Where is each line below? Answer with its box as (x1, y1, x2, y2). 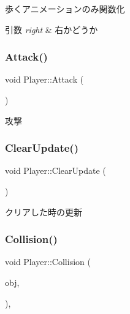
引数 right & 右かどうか (5, 23, 98, 36)
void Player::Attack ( (5, 73, 84, 86)
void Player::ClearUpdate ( (5, 164, 106, 177)
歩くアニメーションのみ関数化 (5, 2, 125, 15)
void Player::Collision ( (5, 255, 91, 268)
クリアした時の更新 (5, 205, 82, 218)
